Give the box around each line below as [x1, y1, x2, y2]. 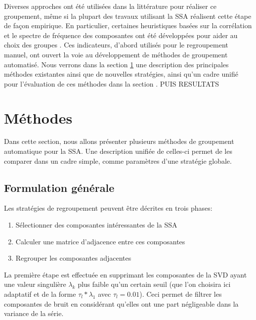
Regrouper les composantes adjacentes [15, 253, 131, 263]
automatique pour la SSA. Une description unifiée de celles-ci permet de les [4, 146, 232, 156]
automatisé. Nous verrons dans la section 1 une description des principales [4, 59, 229, 69]
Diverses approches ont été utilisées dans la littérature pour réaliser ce [4, 1, 216, 11]
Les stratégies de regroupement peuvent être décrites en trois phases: [4, 203, 213, 213]
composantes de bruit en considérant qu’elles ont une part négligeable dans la [4, 298, 239, 309]
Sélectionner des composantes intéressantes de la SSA [15, 220, 177, 230]
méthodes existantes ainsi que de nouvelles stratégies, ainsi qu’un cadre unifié [4, 69, 238, 79]
